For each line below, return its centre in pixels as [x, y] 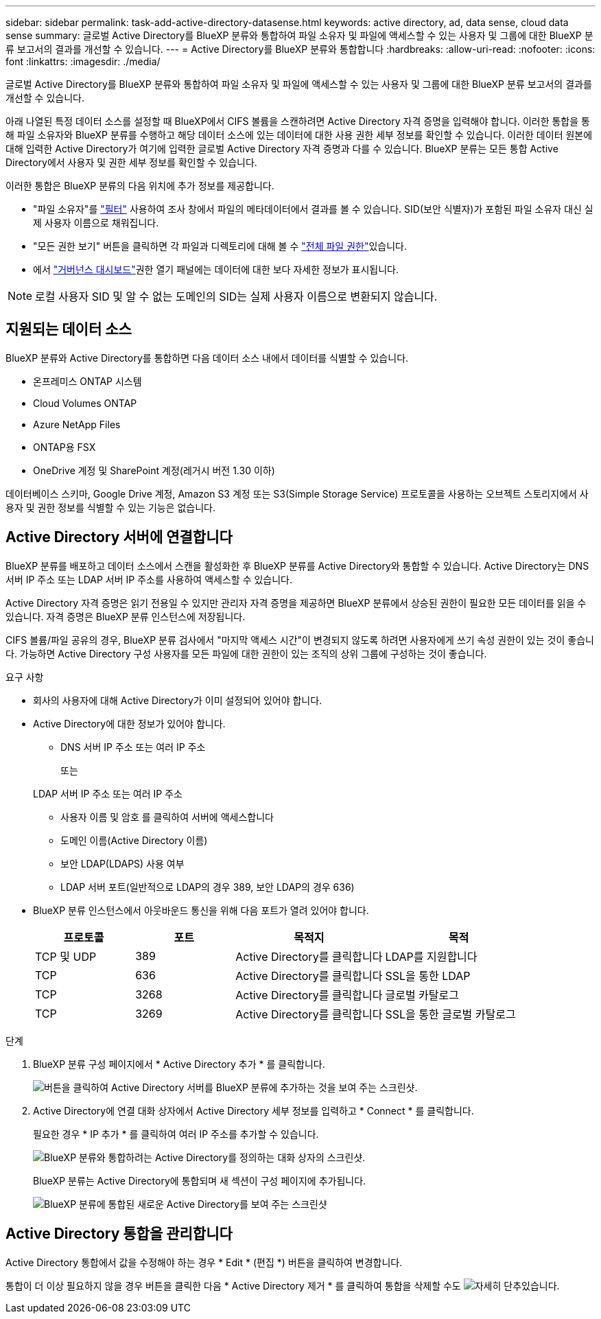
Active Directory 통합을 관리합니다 [119, 1234]
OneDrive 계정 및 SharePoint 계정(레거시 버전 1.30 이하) [154, 470]
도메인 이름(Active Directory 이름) [134, 840]
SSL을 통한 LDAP [428, 976]
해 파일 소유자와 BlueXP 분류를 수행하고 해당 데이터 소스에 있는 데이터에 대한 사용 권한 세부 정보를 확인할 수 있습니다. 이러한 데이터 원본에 [299, 135]
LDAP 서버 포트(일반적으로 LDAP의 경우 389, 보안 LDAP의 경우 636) [208, 887]
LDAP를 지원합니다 [431, 956]
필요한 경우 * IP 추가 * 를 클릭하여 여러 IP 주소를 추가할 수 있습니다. [176, 1134]
